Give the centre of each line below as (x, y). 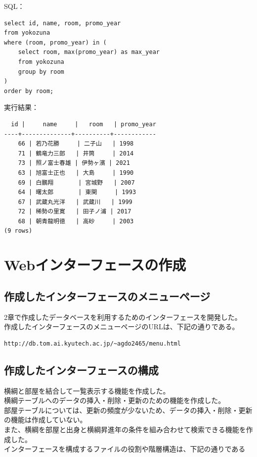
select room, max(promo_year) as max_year (89, 52)
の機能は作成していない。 (45, 420)
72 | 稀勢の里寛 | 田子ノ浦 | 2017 (75, 212)
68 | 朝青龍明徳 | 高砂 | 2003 (76, 221)
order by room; (29, 91)
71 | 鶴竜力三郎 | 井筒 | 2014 (76, 153)
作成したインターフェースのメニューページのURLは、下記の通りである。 (122, 327)
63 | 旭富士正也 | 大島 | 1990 (76, 173)
